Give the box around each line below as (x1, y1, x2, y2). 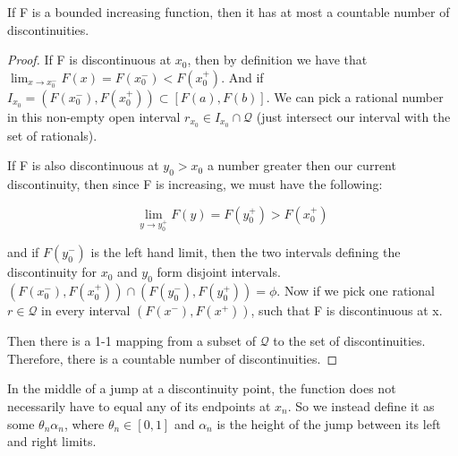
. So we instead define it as (287, 396, 435, 415)
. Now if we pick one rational (276, 281, 435, 300)
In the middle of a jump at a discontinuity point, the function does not (7, 379, 396, 398)
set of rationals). (7, 125, 98, 144)
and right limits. (7, 432, 97, 451)
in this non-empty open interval (7, 107, 181, 125)
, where (64, 414, 105, 433)
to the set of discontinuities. (273, 331, 426, 350)
